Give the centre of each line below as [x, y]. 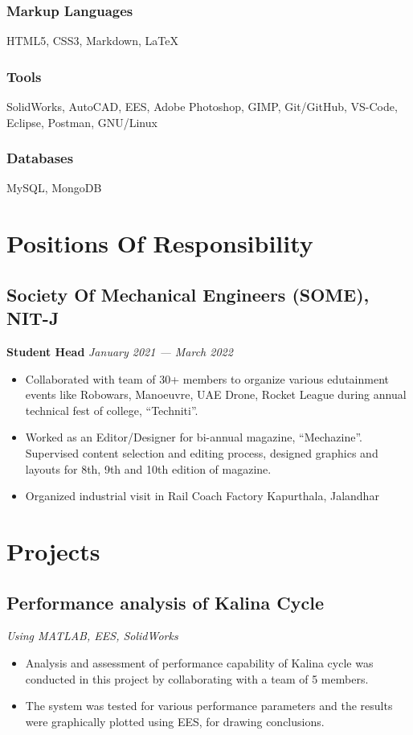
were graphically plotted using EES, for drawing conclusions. [175, 721]
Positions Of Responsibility [160, 243]
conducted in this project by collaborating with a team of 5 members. [197, 678]
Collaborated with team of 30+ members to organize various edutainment [207, 378]
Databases [40, 158]
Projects [53, 550]
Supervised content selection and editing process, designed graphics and [202, 452]
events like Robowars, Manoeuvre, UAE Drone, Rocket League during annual [216, 394]
